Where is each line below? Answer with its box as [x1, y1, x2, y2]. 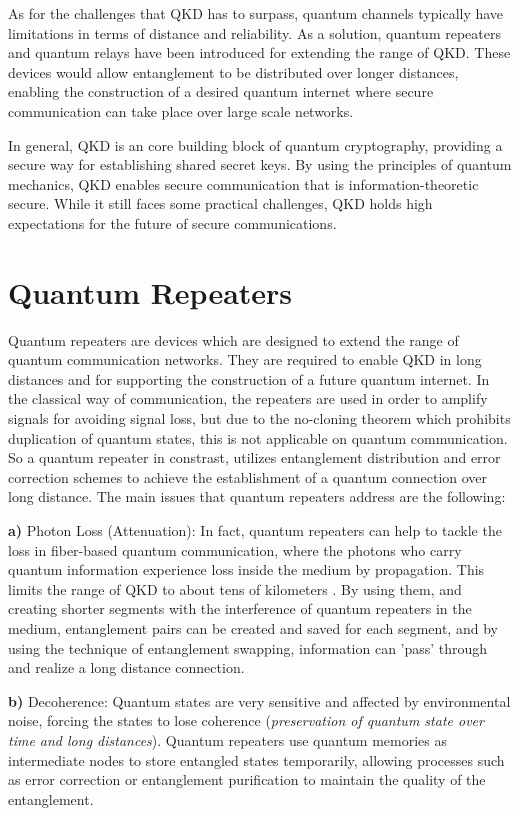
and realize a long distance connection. [8, 657, 245, 678]
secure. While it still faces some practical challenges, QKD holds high [8, 193, 433, 214]
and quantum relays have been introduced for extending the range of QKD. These [8, 42, 511, 63]
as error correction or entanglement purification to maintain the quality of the [8, 769, 486, 790]
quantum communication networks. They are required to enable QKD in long [8, 349, 482, 370]
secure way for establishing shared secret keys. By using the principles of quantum [8, 154, 512, 175]
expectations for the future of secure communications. [8, 212, 337, 233]
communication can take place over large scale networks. [8, 100, 354, 121]
